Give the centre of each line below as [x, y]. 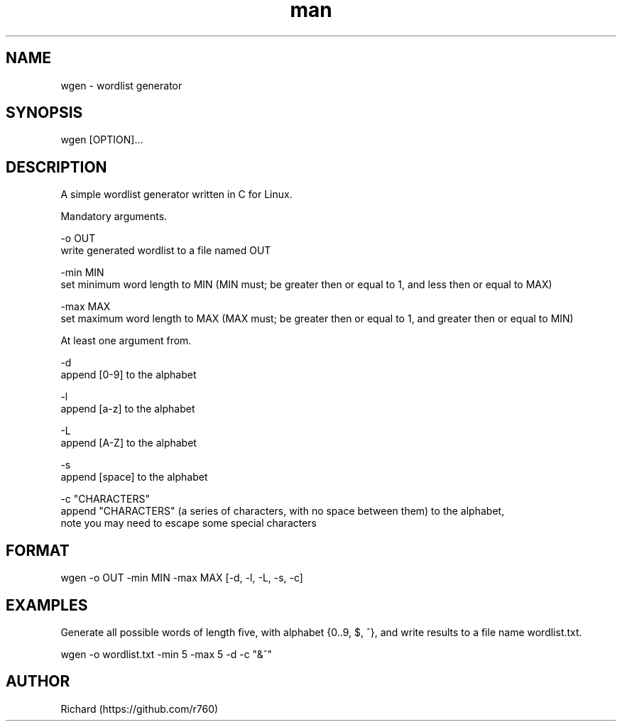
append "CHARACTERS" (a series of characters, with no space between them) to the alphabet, [283, 511]
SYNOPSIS [44, 113]
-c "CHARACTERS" [105, 499]
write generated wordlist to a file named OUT [166, 251]
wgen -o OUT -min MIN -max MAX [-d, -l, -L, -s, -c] [182, 578]
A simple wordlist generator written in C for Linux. [176, 195]
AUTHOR [38, 682]
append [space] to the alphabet [134, 477]
